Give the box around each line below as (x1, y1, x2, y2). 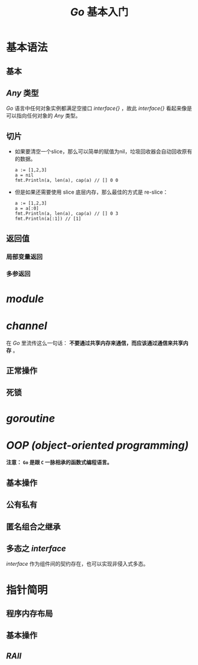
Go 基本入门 (70, 5, 129, 19)
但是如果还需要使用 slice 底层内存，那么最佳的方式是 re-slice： (14, 188, 168, 195)
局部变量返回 (6, 252, 43, 260)
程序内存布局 (6, 609, 53, 619)
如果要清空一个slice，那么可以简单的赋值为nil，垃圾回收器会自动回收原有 (14, 148, 193, 155)
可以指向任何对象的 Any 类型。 (6, 112, 81, 119)
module (6, 292, 44, 305)
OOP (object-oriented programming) (6, 438, 189, 452)
